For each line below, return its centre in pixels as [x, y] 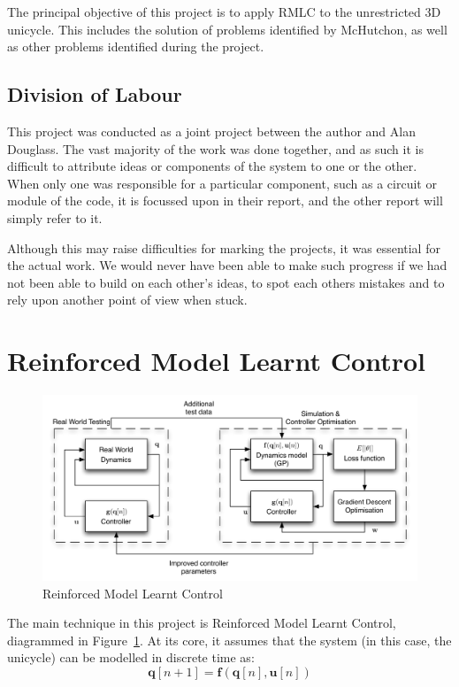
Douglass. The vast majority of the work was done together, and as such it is [215, 148]
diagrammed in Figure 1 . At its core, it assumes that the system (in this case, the [229, 640]
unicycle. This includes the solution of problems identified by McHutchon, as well [227, 29]
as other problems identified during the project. [136, 46]
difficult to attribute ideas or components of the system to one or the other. [212, 166]
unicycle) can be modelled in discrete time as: [131, 657]
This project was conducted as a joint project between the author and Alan [211, 131]
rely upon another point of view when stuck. [127, 300]
